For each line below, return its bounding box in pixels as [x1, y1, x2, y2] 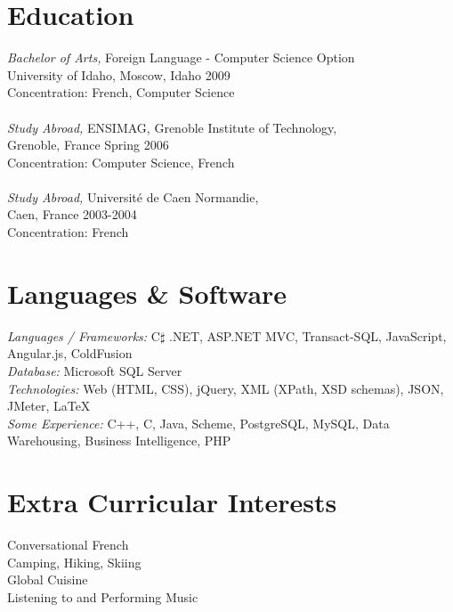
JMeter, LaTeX [7, 396, 91, 415]
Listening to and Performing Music [7, 587, 198, 606]
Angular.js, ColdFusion [7, 344, 133, 363]
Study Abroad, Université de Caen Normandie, [7, 187, 259, 206]
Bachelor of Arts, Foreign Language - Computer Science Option [7, 48, 355, 67]
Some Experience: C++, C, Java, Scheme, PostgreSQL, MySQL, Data [7, 413, 390, 432]
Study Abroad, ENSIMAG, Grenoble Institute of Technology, [7, 118, 337, 136]
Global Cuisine [7, 570, 88, 589]
